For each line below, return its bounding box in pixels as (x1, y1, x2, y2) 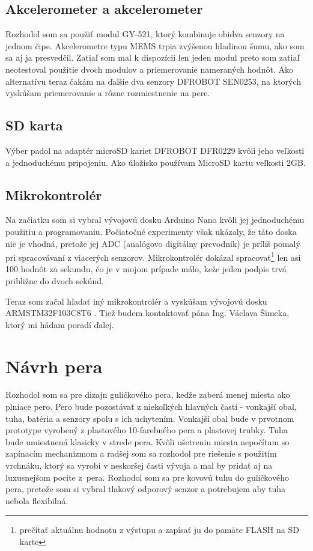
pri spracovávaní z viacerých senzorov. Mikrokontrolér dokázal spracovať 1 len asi (5, 249, 301, 263)
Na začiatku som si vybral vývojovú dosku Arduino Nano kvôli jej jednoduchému (5, 213, 305, 226)
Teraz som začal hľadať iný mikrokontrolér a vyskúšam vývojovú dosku (5, 294, 267, 307)
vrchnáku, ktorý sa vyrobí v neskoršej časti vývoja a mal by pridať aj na (5, 459, 273, 472)
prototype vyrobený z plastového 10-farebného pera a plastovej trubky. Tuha (5, 424, 288, 436)
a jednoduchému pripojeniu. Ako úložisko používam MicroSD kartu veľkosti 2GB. (5, 156, 306, 168)
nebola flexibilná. (5, 494, 68, 507)
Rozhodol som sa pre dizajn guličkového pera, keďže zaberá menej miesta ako (5, 388, 290, 401)
